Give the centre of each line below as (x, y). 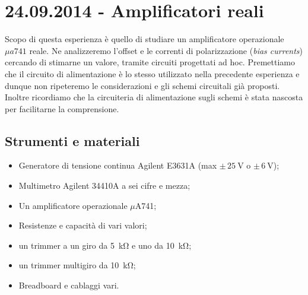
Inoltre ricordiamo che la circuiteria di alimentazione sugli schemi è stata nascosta (154, 97)
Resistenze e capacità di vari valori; (83, 225)
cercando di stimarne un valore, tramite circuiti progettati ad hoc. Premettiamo (150, 62)
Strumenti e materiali (72, 140)
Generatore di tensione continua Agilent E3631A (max (118, 165)
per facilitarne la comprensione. (62, 108)
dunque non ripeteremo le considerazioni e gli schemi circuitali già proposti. (142, 85)
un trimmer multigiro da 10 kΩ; (77, 265)
